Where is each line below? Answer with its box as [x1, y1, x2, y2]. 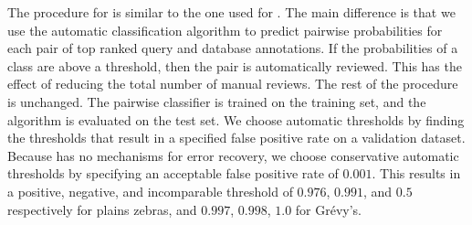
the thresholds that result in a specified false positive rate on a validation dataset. [7, 128, 466, 147]
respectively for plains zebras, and [7, 199, 197, 219]
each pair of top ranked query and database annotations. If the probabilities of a [7, 38, 458, 58]
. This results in [372, 164, 461, 183]
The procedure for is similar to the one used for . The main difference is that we [7, 3, 456, 21]
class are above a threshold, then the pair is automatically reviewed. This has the [7, 56, 462, 75]
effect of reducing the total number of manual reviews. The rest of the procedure [7, 74, 458, 93]
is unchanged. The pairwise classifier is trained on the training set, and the [7, 91, 426, 111]
